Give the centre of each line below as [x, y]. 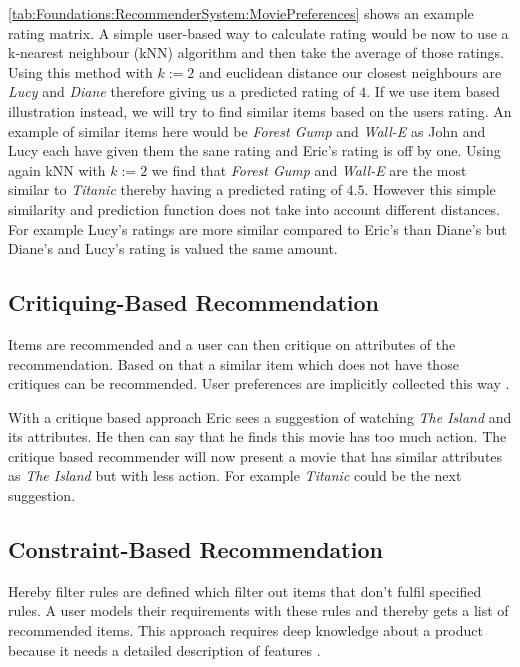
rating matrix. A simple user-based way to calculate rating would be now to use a [258, 32]
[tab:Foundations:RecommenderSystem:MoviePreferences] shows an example [241, 13]
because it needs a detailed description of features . [164, 649]
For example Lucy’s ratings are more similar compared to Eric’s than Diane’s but [257, 228]
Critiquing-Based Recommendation [194, 302]
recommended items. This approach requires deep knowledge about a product [245, 630]
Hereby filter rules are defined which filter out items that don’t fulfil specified [245, 590]
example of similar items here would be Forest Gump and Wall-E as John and [247, 130]
